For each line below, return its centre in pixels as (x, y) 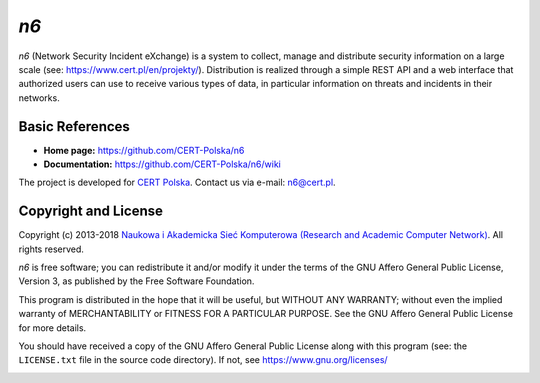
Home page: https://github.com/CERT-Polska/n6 (144, 150)
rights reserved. (51, 249)
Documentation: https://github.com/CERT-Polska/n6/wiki (162, 164)
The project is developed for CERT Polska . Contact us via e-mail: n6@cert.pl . (177, 182)
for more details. (52, 327)
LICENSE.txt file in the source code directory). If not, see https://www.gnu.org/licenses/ (203, 360)
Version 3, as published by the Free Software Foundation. (136, 281)
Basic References (74, 126)
